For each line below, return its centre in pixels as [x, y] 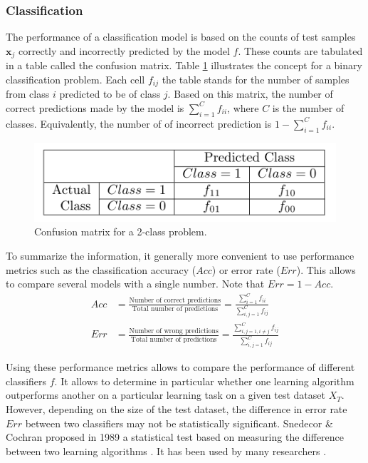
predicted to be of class [110, 94]
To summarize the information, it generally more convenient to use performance [180, 256]
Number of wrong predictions [174, 331]
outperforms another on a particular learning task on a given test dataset [165, 395]
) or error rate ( [246, 269]
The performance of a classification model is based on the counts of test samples [181, 37]
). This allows [326, 269]
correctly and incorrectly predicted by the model [124, 50]
